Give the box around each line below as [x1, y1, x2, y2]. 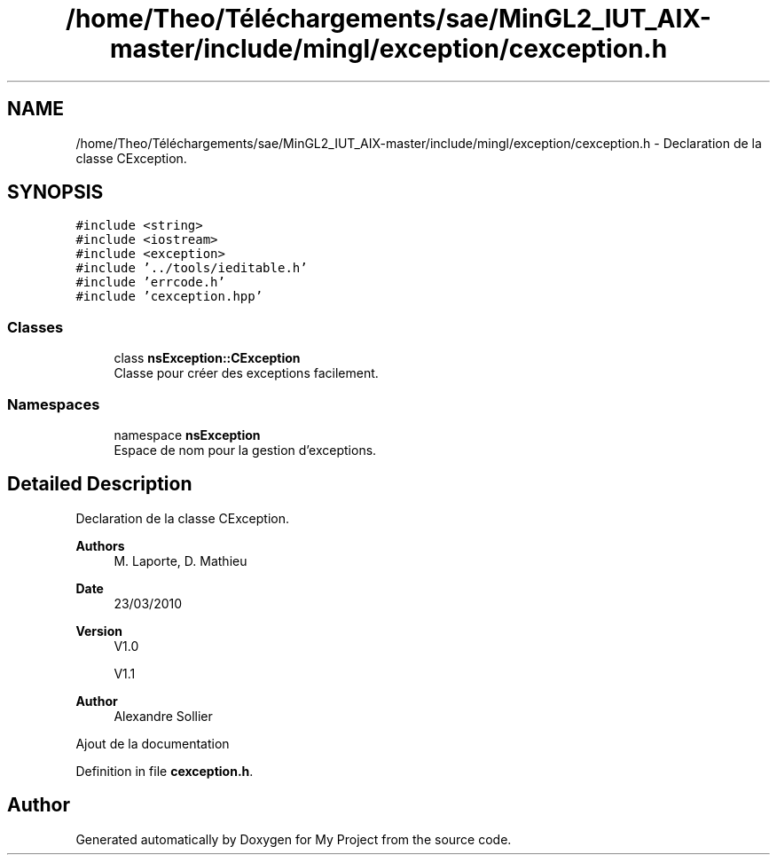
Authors [75, 537, 125, 553]
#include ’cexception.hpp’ [75, 289, 263, 304]
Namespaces [7, 395, 100, 413]
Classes [7, 317, 64, 336]
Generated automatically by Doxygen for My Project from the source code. [75, 831, 512, 847]
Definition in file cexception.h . [75, 763, 254, 779]
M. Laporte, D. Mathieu [114, 552, 247, 568]
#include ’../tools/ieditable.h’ [75, 261, 308, 276]
